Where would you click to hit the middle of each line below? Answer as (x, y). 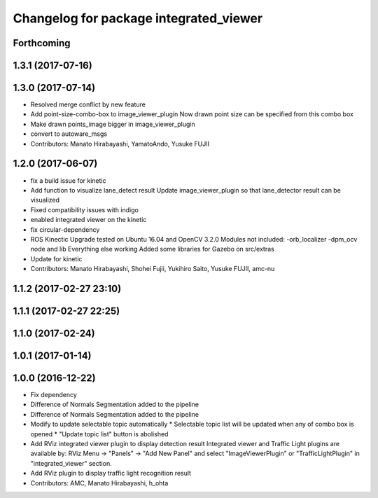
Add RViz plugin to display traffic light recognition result (111, 473)
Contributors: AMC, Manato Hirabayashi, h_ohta (99, 483)
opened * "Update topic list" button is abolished (99, 434)
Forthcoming (42, 43)
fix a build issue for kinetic (68, 180)
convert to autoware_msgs (69, 134)
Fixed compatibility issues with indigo (85, 209)
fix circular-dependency (65, 229)
